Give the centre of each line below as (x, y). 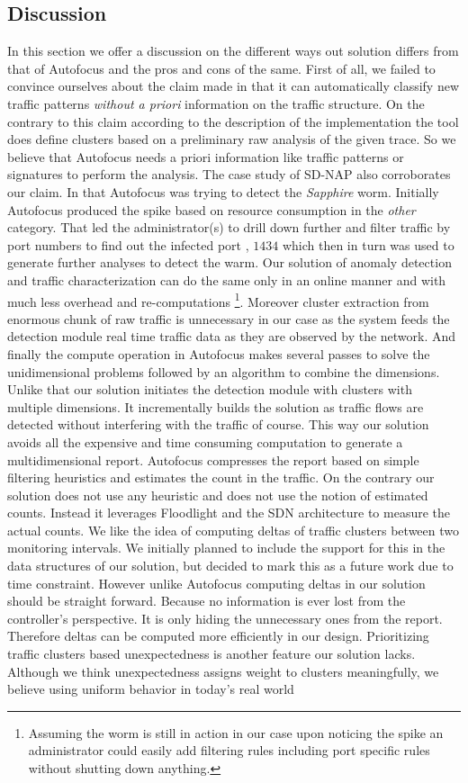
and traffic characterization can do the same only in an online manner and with (227, 279)
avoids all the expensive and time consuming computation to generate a (205, 441)
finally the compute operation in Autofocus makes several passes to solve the (219, 353)
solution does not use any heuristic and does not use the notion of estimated (218, 495)
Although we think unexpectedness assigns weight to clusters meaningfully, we (223, 671)
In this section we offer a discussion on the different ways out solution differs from (233, 51)
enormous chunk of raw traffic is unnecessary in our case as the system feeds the (229, 318)
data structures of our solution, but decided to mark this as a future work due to (230, 566)
